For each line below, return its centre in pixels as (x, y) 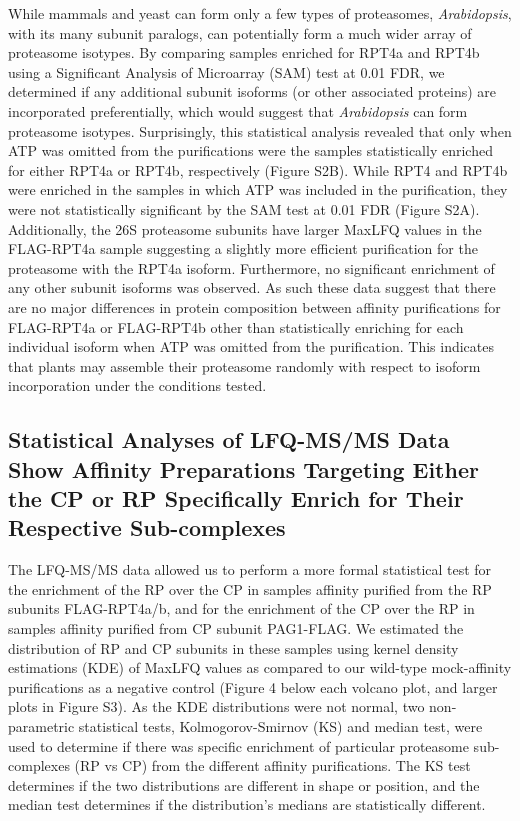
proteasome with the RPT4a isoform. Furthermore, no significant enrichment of (251, 267)
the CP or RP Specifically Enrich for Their (236, 498)
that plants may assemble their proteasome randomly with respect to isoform (244, 365)
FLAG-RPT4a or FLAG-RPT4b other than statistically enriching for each (236, 326)
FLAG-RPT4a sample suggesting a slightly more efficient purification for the (243, 248)
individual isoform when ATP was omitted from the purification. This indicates (251, 346)
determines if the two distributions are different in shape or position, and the (244, 784)
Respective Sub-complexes (147, 527)
